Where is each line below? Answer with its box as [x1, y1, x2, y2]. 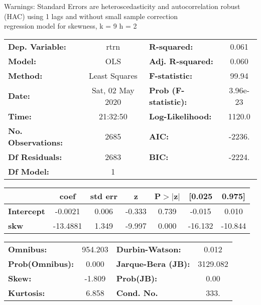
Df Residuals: [8, 150, 62, 163]
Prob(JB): [116, 272, 158, 284]
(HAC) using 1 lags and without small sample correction [4, 11, 178, 21]
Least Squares [88, 69, 138, 81]
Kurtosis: [8, 286, 45, 298]
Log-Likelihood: [149, 110, 212, 122]
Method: [8, 69, 43, 81]
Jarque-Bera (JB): [116, 257, 190, 269]
